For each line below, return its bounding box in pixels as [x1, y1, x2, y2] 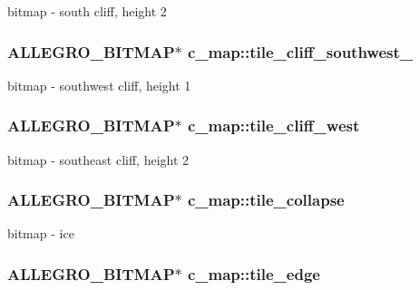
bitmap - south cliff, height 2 [7, 2, 167, 20]
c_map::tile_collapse [187, 188, 345, 211]
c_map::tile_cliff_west [187, 114, 360, 137]
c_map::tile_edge [187, 262, 320, 285]
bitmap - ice [7, 224, 74, 243]
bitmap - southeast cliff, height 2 [7, 150, 190, 169]
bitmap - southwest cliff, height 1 [7, 75, 191, 94]
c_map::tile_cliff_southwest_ [187, 40, 414, 63]
